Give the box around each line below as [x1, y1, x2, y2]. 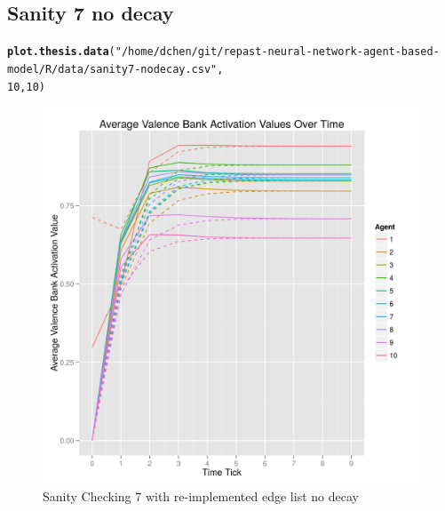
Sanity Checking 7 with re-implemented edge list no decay [43, 486, 359, 505]
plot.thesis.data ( [7, 45, 115, 59]
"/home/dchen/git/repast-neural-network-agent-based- [115, 45, 440, 59]
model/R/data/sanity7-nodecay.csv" [7, 62, 218, 76]
